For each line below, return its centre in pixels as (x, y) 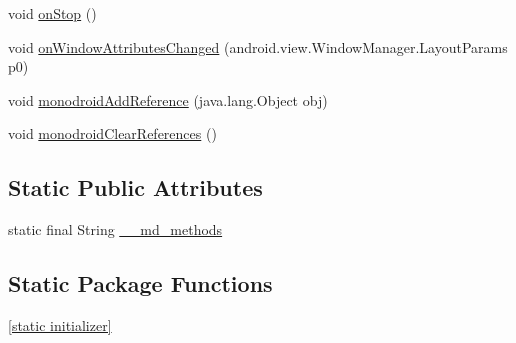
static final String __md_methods (115, 229)
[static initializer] (60, 324)
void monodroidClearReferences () (112, 133)
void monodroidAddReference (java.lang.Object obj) (168, 99)
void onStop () (52, 13)
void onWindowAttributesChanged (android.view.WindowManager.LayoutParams (258, 46)
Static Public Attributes (135, 187)
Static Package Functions (140, 283)
